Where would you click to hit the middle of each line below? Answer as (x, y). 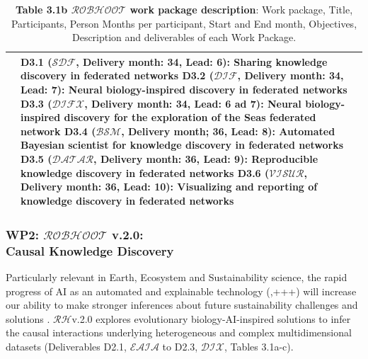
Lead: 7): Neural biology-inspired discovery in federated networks (184, 89)
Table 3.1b (41, 9)
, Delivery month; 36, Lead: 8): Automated (228, 131)
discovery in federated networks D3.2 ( (117, 75)
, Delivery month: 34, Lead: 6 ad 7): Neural (193, 103)
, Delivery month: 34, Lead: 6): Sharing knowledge (202, 61)
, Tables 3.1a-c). (259, 346)
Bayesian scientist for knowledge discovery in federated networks (182, 145)
